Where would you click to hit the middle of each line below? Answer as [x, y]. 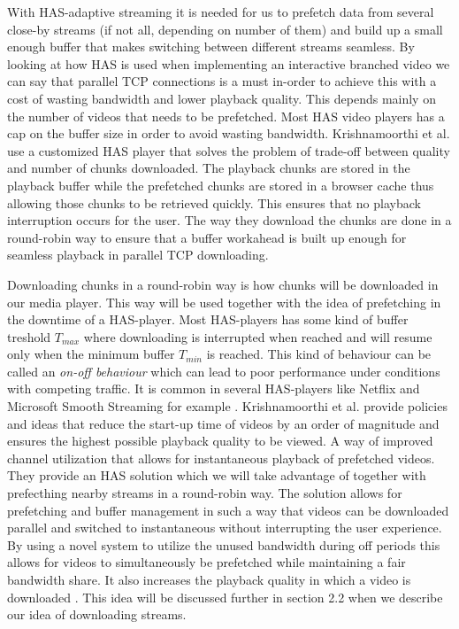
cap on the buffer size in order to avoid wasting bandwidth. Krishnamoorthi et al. [229, 133]
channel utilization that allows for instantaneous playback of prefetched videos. [221, 458]
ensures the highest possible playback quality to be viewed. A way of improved [220, 441]
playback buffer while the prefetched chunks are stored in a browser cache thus [221, 185]
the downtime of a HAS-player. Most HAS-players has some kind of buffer [208, 319]
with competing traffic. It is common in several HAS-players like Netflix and [214, 388]
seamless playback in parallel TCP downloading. [138, 255]
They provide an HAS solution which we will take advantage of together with [217, 475]
